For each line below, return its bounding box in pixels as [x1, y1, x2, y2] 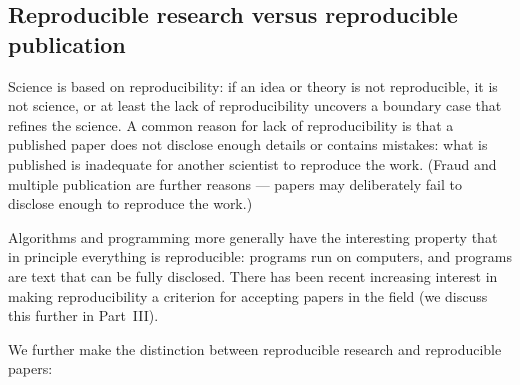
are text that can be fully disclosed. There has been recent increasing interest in [8, 265, 498, 286]
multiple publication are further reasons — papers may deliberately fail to [8, 173, 462, 194]
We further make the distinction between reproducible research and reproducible [8, 338, 502, 359]
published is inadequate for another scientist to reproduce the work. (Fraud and [8, 153, 497, 174]
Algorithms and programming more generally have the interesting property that [8, 226, 498, 247]
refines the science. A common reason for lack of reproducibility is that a [8, 114, 454, 135]
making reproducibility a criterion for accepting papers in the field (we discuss [8, 285, 488, 306]
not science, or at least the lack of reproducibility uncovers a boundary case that [8, 95, 502, 116]
